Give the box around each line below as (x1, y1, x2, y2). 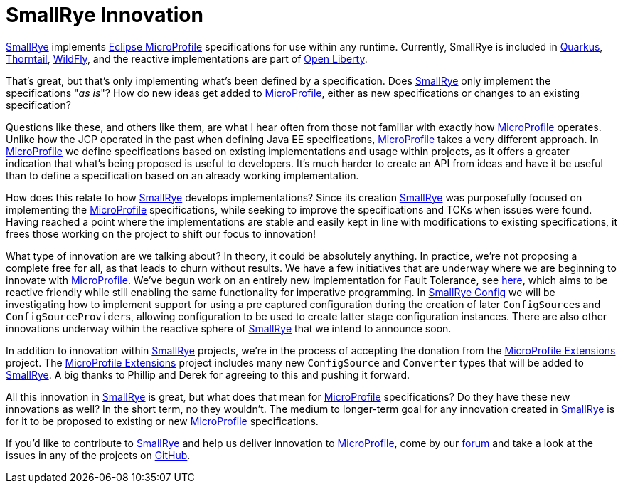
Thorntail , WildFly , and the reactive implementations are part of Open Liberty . (6, 52, 368, 65)
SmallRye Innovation (6, 3, 203, 27)
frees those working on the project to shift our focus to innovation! (6, 227, 316, 240)
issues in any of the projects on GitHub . (6, 448, 191, 461)
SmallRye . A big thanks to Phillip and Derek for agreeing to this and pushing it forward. (6, 368, 410, 381)
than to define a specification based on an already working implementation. (6, 169, 359, 182)
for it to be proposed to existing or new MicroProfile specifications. (6, 414, 319, 427)
